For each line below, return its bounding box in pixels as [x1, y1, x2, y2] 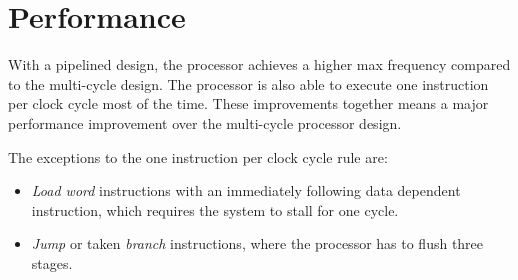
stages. [31, 252, 73, 273]
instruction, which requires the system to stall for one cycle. [31, 199, 399, 220]
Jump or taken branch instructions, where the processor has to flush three [31, 233, 484, 254]
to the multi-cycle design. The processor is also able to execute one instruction [8, 73, 489, 94]
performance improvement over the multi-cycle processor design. [8, 112, 402, 133]
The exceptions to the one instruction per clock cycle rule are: [8, 146, 388, 167]
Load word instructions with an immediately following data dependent [31, 180, 461, 201]
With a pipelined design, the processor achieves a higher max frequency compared [8, 54, 511, 75]
